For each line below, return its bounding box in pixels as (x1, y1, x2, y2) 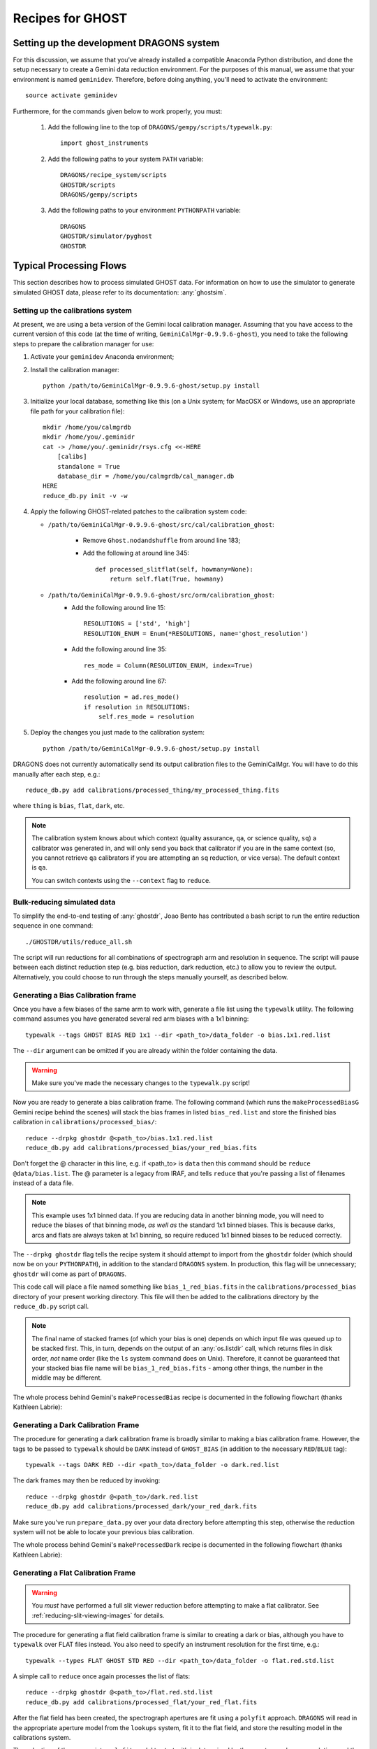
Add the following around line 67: (71, 677, 167, 685)
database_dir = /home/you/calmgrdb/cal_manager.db (57, 472, 235, 481)
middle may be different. (31, 1373, 103, 1382)
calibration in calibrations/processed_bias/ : (13, 1118, 157, 1126)
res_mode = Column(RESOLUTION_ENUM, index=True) (84, 661, 253, 670)
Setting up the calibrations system (13, 305, 133, 315)
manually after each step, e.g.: (13, 770, 101, 778)
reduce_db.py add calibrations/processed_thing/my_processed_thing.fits (25, 786, 279, 794)
